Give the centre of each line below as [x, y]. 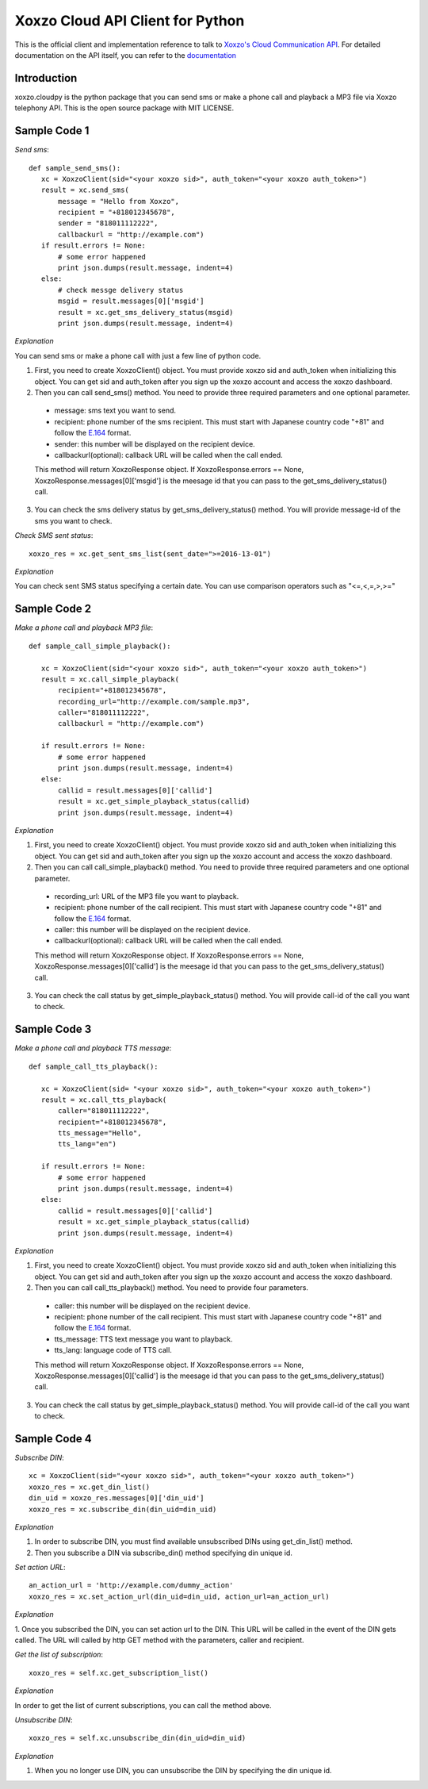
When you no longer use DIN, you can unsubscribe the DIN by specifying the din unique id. [183, 1771]
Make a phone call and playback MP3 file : [84, 628]
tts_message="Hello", [100, 1133]
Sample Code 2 [53, 609]
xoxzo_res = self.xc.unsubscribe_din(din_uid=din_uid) [138, 1738]
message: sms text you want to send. [115, 411]
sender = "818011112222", [108, 223]
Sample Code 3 [53, 1029]
